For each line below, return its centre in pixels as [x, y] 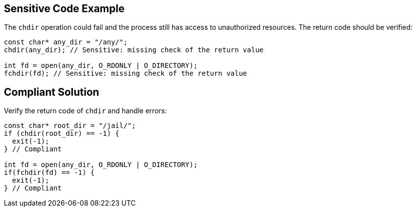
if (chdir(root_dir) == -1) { [62, 134]
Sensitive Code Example [64, 9]
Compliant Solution [52, 92]
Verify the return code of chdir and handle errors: [86, 111]
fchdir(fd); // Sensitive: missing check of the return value [126, 74]
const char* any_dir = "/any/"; [66, 42]
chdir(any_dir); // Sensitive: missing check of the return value [134, 50]
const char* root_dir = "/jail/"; [70, 126]
